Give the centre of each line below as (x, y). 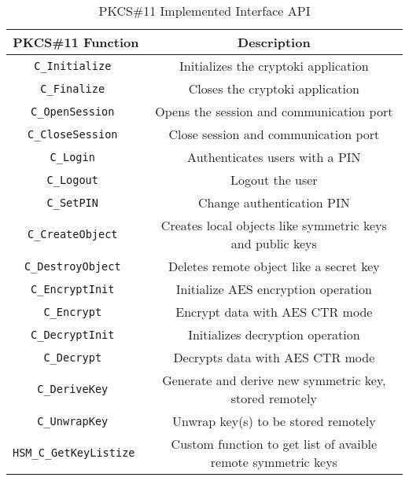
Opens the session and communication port (274, 111)
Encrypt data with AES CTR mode (274, 312)
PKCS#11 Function (76, 42)
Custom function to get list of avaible (274, 444)
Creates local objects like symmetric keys (274, 225)
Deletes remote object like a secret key (274, 266)
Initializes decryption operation (274, 334)
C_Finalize (73, 88)
